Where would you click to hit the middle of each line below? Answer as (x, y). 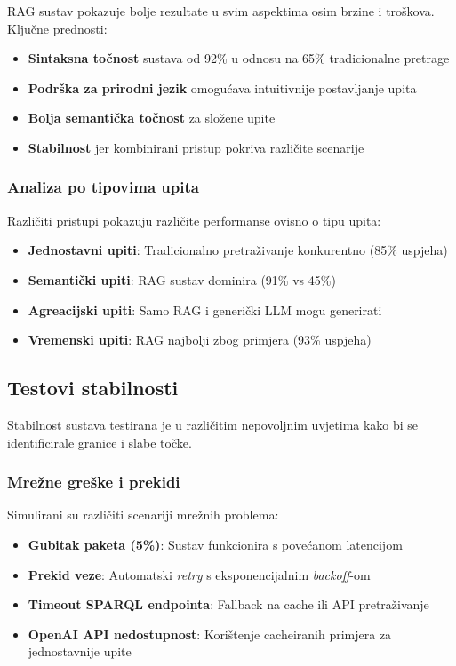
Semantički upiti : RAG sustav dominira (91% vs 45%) (182, 279)
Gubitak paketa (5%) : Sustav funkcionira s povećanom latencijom (215, 544)
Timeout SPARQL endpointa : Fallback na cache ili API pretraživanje (228, 604)
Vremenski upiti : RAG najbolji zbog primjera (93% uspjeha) (200, 340)
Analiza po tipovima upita (103, 187)
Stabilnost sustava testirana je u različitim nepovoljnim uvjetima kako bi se (213, 424)
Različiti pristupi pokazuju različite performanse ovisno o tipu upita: (194, 220)
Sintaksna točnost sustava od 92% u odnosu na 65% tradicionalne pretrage (239, 58)
